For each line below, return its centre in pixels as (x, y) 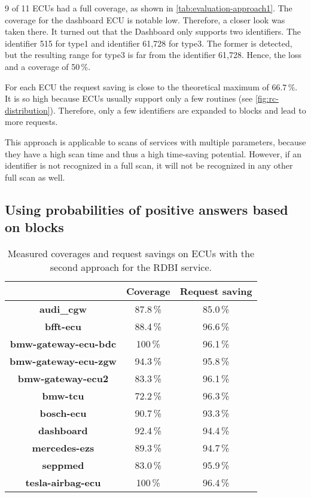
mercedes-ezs (63, 447)
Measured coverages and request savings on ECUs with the (131, 253)
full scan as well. (35, 177)
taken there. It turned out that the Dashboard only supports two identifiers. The (153, 31)
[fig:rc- (267, 98)
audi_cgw (63, 309)
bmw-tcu (63, 395)
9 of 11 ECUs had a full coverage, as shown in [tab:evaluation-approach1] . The (149, 8)
